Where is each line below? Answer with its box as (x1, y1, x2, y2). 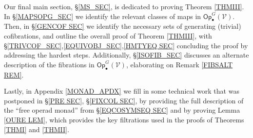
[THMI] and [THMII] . (4, 124, 69, 134)
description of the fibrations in (4, 59, 95, 69)
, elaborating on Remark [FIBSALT (126, 59, 233, 69)
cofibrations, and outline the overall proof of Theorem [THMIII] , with (4, 30, 212, 40)
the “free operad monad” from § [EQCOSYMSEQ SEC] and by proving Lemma (4, 105, 240, 115)
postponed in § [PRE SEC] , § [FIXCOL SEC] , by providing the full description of (4, 95, 244, 105)
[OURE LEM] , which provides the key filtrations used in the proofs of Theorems (4, 114, 244, 124)
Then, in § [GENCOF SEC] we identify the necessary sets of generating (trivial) (4, 21, 241, 31)
